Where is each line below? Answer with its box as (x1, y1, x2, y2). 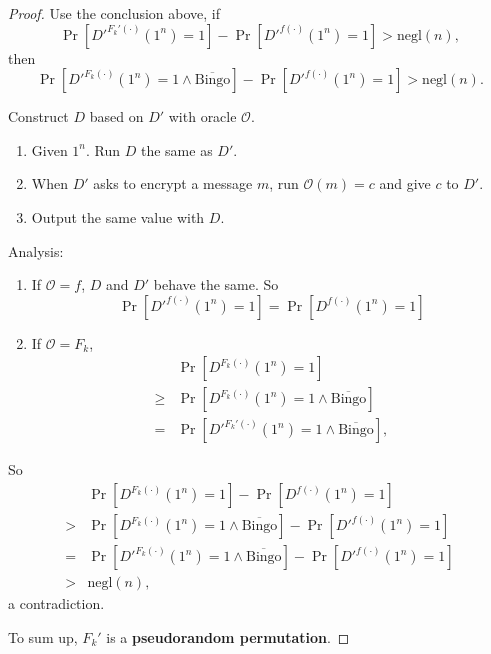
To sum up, (8, 626, 78, 647)
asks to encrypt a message (93, 173, 253, 194)
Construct (8, 106, 69, 127)
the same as (140, 139, 213, 160)
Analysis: (8, 240, 64, 261)
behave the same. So (153, 274, 279, 295)
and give (379, 173, 431, 194)
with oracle (168, 106, 237, 127)
